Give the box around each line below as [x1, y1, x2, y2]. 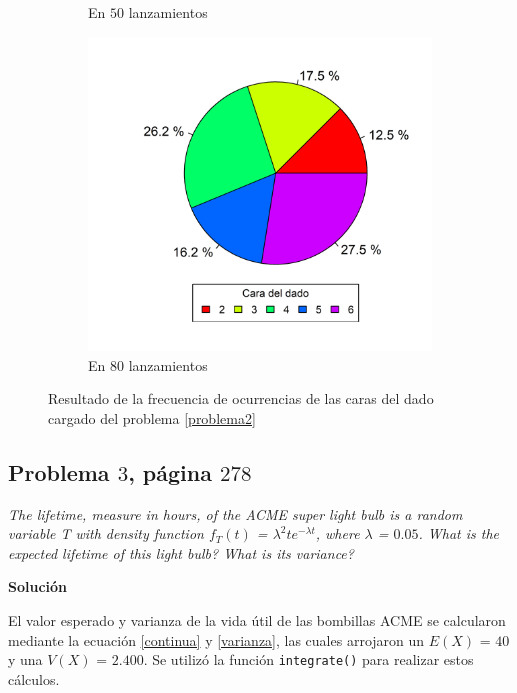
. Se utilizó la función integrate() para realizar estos [143, 649, 474, 670]
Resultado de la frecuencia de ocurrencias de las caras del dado [48, 388, 434, 409]
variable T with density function [8, 523, 204, 544]
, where [315, 523, 360, 544]
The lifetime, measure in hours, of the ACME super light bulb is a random [8, 503, 463, 524]
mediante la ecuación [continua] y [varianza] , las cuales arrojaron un [8, 629, 425, 650]
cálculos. [8, 668, 60, 689]
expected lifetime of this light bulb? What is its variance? [8, 542, 354, 563]
